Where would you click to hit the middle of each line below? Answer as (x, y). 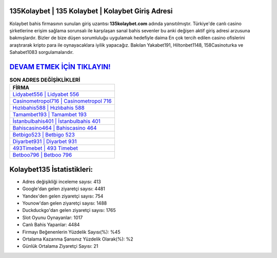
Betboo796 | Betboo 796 (42, 155)
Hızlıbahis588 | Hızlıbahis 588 (48, 108)
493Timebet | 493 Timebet (45, 148)
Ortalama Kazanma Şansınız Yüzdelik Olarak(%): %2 (78, 239)
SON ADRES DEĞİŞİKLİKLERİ (45, 80)
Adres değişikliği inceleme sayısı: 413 (62, 182)
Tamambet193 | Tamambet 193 (50, 114)
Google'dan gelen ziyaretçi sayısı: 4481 (64, 189)
